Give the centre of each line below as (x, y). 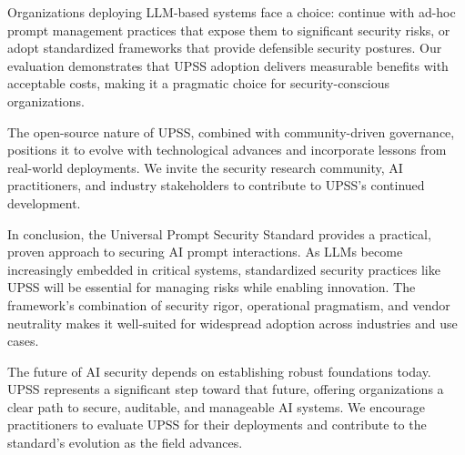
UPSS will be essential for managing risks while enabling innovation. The (212, 287)
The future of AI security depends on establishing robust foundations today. (219, 371)
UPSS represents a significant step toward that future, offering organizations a (226, 389)
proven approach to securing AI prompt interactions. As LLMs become (205, 252)
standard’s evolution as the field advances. (125, 443)
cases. (23, 341)
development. (44, 202)
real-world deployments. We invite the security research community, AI (205, 167)
